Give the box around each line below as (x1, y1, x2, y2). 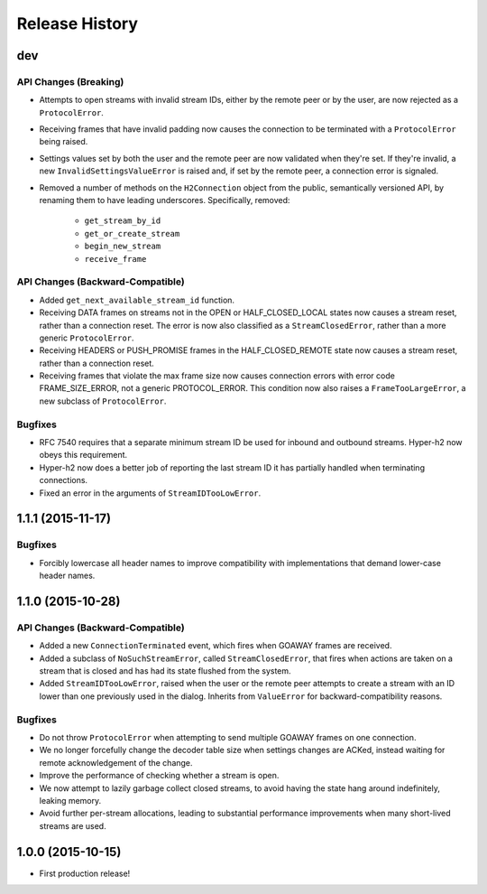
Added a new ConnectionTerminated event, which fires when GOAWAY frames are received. (39, 640, 392, 651)
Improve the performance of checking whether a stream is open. (39, 770, 280, 781)
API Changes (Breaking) (16, 75, 124, 88)
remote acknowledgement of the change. (39, 757, 193, 768)
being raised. (39, 136, 88, 147)
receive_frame (84, 254, 147, 264)
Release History (16, 14, 139, 33)
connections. (39, 475, 88, 486)
